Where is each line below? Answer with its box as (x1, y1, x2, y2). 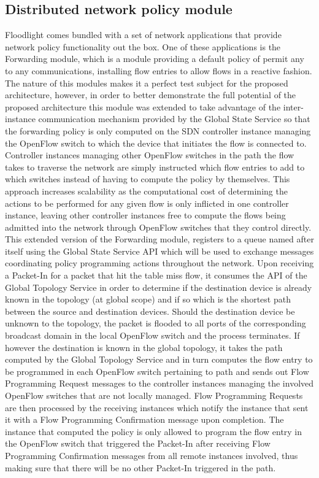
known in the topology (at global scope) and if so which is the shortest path (5, 293, 291, 306)
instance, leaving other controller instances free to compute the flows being (5, 209, 286, 222)
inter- (283, 100, 304, 113)
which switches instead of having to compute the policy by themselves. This (5, 172, 290, 185)
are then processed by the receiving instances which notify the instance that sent (5, 401, 309, 414)
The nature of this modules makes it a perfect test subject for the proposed (5, 76, 288, 89)
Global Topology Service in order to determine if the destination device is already (5, 280, 312, 293)
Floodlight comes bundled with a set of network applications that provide (5, 28, 282, 41)
